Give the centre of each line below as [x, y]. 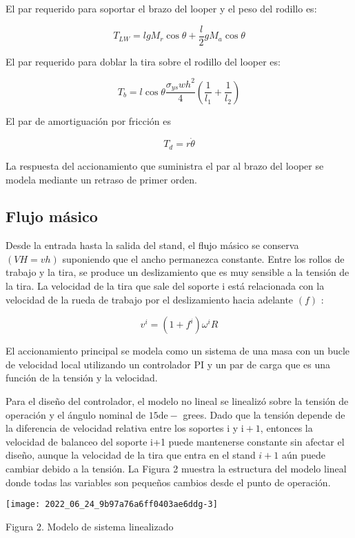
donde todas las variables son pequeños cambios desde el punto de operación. [168, 482]
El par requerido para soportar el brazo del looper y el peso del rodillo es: [161, 8]
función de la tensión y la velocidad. [82, 378]
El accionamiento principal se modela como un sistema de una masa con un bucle [178, 351]
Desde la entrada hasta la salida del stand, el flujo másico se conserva [152, 245]
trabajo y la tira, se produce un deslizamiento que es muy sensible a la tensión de [177, 272]
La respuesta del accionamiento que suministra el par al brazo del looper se [165, 165]
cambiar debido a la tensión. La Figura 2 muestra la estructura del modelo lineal [176, 469]
